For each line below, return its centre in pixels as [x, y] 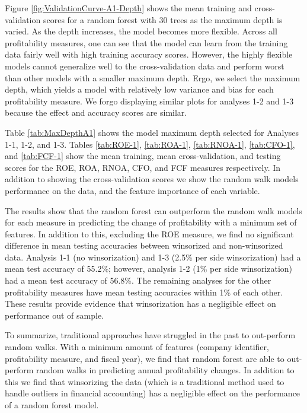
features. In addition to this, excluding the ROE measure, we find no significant [149, 233]
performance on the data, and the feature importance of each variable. [132, 190]
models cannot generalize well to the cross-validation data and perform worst [145, 66]
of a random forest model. [52, 405]
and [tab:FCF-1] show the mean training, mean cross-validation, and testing [143, 156]
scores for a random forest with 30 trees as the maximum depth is [163, 19]
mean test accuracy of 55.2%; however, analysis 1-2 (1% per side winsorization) [149, 269]
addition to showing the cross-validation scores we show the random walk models [152, 179]
